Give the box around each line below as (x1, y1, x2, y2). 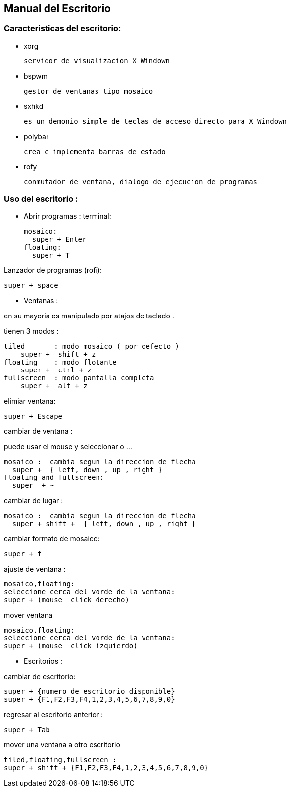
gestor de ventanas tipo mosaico (24, 87, 153, 95)
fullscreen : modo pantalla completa (4, 373, 154, 382)
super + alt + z (20, 381, 88, 390)
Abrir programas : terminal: (24, 211, 111, 220)
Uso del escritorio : (4, 194, 78, 204)
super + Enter (32, 235, 87, 243)
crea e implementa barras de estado (24, 147, 166, 156)
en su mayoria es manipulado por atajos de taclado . (4, 311, 174, 320)
